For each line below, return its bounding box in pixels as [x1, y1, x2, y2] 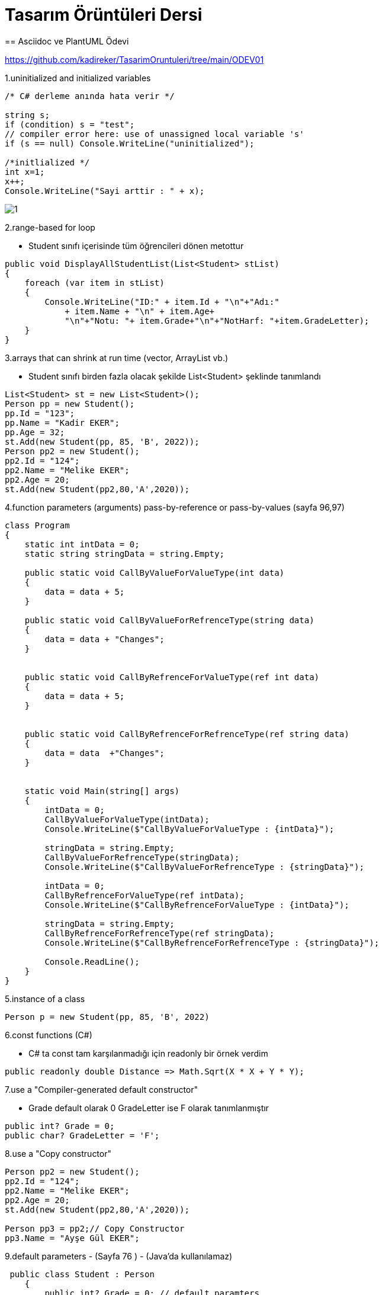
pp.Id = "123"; [5, 408, 75, 418]
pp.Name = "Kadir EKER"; [5, 417, 120, 428]
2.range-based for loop [5, 222, 95, 232]
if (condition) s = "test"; [5, 119, 135, 129]
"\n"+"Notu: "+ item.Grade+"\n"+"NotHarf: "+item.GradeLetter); [65, 315, 370, 326]
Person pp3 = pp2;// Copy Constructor [5, 1223, 185, 1233]
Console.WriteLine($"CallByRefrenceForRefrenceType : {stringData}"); [44, 937, 380, 948]
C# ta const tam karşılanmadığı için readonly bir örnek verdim [28, 1048, 268, 1058]
